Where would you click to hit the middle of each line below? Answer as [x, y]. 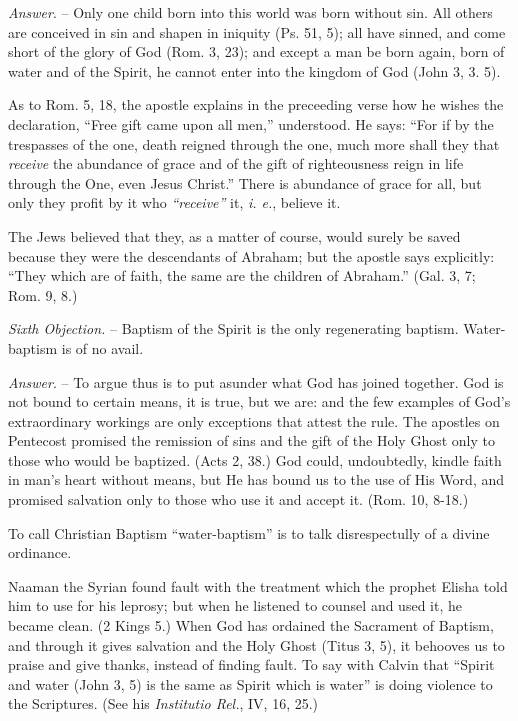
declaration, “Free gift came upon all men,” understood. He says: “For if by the [251, 123]
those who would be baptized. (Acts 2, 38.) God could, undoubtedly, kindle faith [255, 459]
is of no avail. [102, 347]
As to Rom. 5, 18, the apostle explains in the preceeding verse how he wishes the [256, 104]
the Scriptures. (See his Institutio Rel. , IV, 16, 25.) [163, 703]
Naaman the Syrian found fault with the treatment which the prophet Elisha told [258, 585]
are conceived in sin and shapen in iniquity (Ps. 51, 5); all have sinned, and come [257, 31]
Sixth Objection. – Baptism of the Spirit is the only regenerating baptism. [233, 328]
